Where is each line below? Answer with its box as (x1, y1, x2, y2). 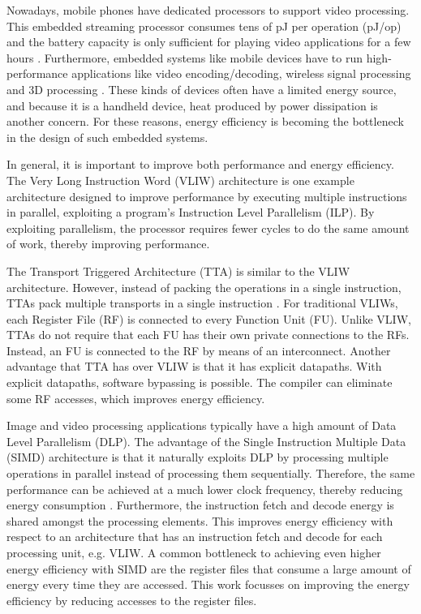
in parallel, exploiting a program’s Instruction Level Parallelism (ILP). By (6, 204, 375, 221)
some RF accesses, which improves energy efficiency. (6, 389, 265, 406)
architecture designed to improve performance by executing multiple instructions (6, 187, 407, 204)
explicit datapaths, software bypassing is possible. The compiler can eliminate (6, 374, 393, 391)
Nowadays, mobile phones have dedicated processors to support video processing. (6, 2, 410, 18)
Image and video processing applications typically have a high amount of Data (6, 417, 397, 434)
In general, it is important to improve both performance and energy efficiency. (6, 156, 394, 173)
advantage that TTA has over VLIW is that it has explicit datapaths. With (6, 358, 382, 375)
